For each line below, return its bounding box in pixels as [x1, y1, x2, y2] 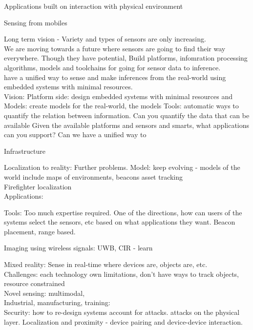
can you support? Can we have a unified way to [4, 129, 147, 140]
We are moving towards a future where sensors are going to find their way [4, 43, 226, 53]
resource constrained [4, 278, 65, 289]
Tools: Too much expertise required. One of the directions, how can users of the [4, 207, 242, 217]
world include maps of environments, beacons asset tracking [4, 171, 183, 182]
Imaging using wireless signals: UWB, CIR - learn [4, 243, 153, 253]
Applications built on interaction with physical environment [4, 1, 183, 11]
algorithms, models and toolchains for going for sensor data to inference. [4, 62, 221, 72]
